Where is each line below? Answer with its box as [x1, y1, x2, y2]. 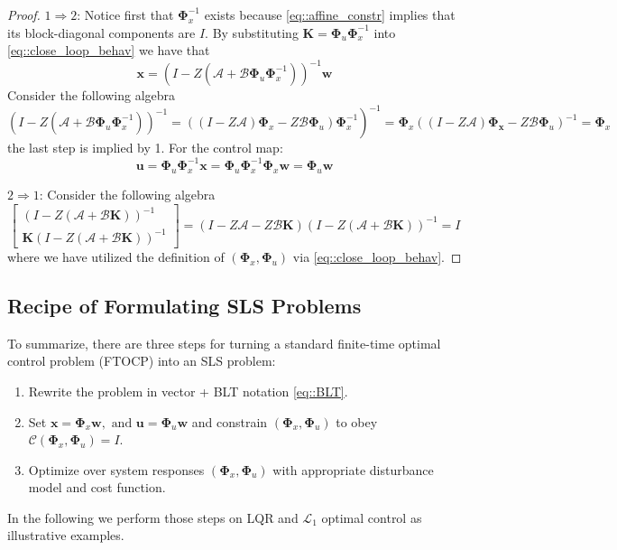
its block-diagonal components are [7, 23, 196, 42]
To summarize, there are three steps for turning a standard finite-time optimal [7, 333, 441, 352]
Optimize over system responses [28, 460, 205, 479]
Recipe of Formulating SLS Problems [7, 291, 362, 319]
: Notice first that [77, 5, 174, 23]
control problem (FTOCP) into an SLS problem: [7, 351, 276, 370]
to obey [336, 412, 378, 431]
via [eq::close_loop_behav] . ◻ [292, 247, 462, 266]
